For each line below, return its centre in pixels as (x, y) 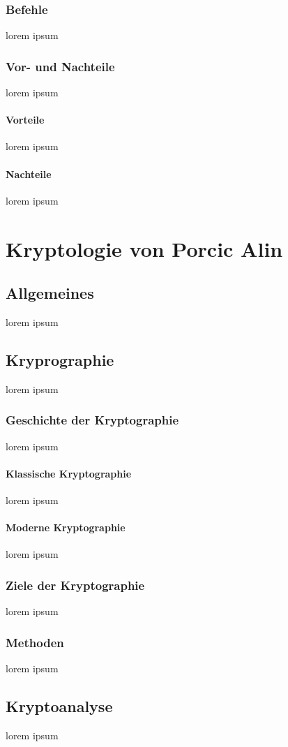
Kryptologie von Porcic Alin (144, 248)
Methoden (35, 642)
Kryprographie (60, 359)
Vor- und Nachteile (60, 66)
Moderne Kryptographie (66, 527)
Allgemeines (50, 293)
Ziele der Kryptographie (75, 585)
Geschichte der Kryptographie (92, 420)
